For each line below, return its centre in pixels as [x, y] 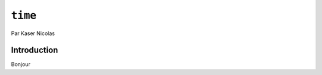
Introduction [35, 50]
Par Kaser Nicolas [33, 33]
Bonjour [21, 64]
